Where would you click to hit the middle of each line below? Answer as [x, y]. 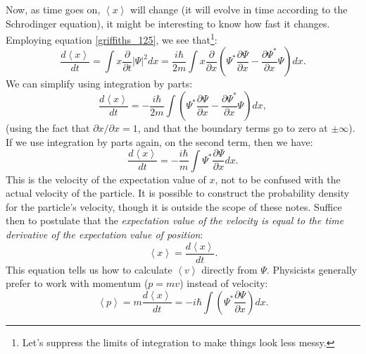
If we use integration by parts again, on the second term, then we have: [159, 141]
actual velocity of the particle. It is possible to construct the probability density [178, 193]
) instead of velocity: [224, 283]
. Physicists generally [312, 269]
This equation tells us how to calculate [89, 269]
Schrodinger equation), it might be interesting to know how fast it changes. [168, 23]
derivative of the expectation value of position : [105, 234]
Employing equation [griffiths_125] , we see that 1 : [112, 38]
